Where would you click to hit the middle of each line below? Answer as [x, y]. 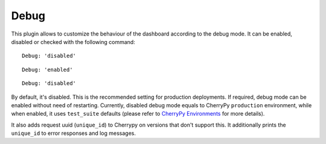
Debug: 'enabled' [47, 70]
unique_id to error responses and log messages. [73, 133]
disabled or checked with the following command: [73, 42]
